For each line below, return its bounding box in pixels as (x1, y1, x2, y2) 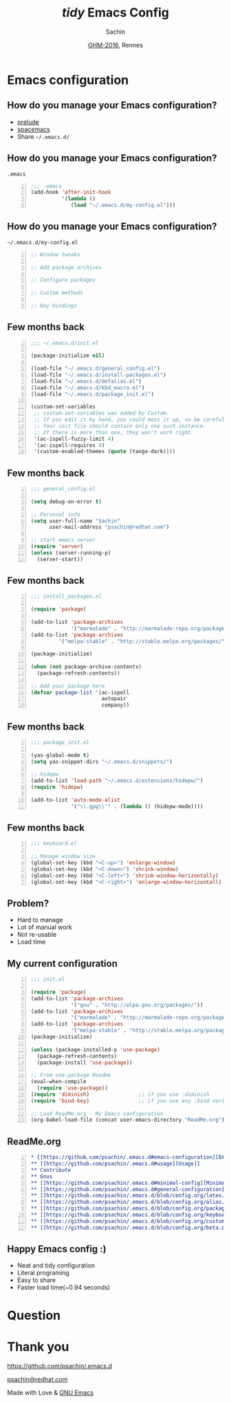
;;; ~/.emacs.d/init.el (30, 339, 99, 347)
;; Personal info (30, 511, 80, 518)
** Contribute (30, 1166, 71, 1173)
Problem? (7, 898, 49, 909)
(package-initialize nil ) (30, 352, 105, 359)
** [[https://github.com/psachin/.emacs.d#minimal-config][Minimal (30, 1179, 228, 1186)
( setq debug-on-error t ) (30, 498, 102, 505)
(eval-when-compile (30, 1078, 87, 1085)
